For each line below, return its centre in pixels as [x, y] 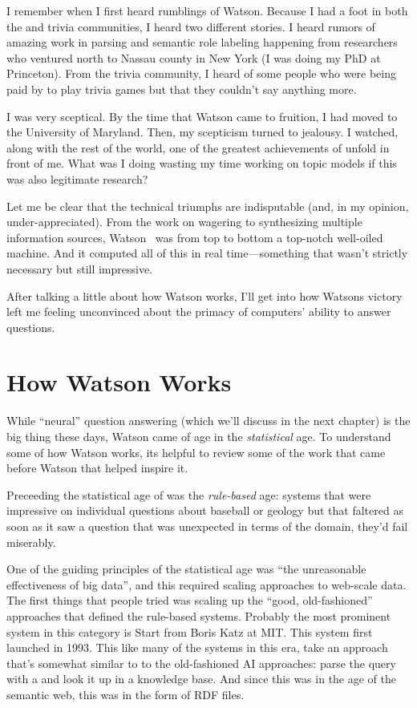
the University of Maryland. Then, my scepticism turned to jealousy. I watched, [202, 132]
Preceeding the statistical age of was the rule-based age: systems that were [189, 494]
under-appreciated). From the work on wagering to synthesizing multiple [184, 222]
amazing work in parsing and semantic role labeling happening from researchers [202, 42]
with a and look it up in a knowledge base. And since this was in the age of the [202, 679]
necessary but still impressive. [80, 268]
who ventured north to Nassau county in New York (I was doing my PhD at [194, 57]
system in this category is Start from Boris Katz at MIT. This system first [190, 631]
